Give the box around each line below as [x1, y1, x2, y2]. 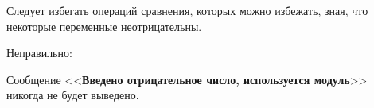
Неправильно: [6, 44, 72, 61]
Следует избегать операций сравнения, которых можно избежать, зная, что [6, 2, 368, 18]
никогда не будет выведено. [6, 87, 139, 103]
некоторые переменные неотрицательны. [6, 17, 202, 34]
